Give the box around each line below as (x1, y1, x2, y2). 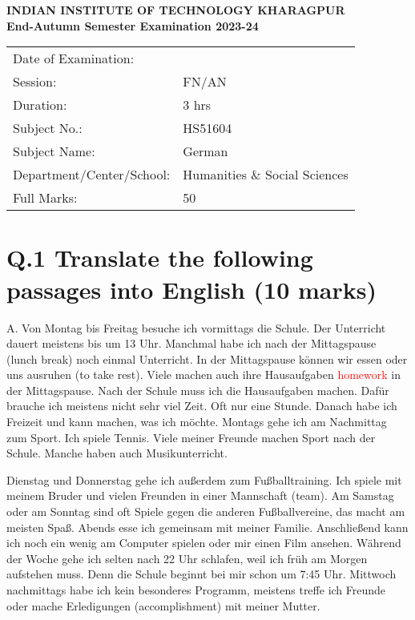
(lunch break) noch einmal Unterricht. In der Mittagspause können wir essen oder (6, 350, 408, 367)
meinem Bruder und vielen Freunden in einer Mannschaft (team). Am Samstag (6, 487, 394, 504)
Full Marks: (13, 188, 78, 207)
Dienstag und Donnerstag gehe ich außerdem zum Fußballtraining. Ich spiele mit (6, 471, 402, 488)
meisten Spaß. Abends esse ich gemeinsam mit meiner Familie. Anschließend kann (6, 518, 409, 535)
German (183, 142, 228, 161)
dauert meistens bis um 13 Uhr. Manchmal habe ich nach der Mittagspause (6, 335, 377, 352)
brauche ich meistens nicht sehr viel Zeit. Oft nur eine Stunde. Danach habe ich (6, 397, 397, 414)
